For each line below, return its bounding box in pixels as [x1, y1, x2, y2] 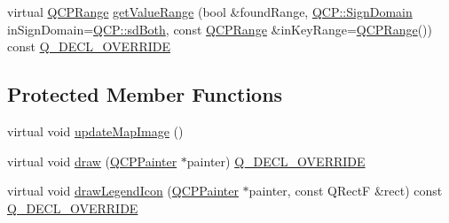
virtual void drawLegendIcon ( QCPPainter [7, 181, 239, 200]
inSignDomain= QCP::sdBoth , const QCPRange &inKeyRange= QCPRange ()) [7, 19, 432, 38]
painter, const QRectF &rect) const [248, 181, 443, 200]
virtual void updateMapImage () [7, 121, 184, 140]
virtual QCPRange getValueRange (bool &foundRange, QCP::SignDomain [7, 3, 413, 20]
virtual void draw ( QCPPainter [7, 151, 177, 170]
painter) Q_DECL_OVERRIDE [186, 151, 366, 170]
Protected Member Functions [7, 81, 283, 108]
